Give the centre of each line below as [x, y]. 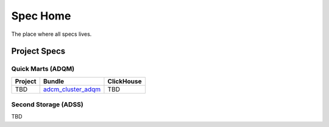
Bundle [54, 81]
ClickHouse [125, 81]
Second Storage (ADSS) [47, 105]
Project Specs [38, 51]
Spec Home [41, 16]
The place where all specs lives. [51, 34]
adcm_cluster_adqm [72, 89]
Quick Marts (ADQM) [43, 69]
